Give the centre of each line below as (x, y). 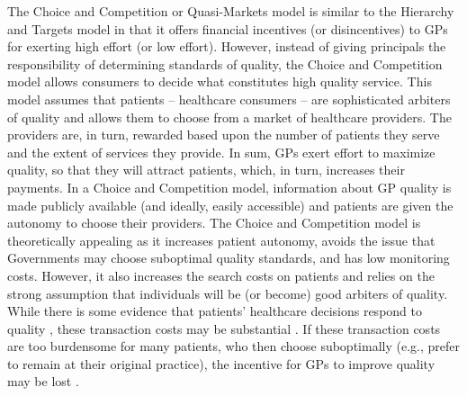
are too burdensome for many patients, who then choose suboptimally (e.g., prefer (233, 346)
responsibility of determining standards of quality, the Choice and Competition (225, 63)
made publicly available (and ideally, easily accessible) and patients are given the (230, 205)
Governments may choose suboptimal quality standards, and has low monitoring (229, 258)
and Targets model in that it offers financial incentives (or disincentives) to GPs (228, 28)
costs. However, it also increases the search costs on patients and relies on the (221, 275)
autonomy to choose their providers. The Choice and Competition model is (214, 223)
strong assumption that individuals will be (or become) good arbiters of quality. (228, 293)
